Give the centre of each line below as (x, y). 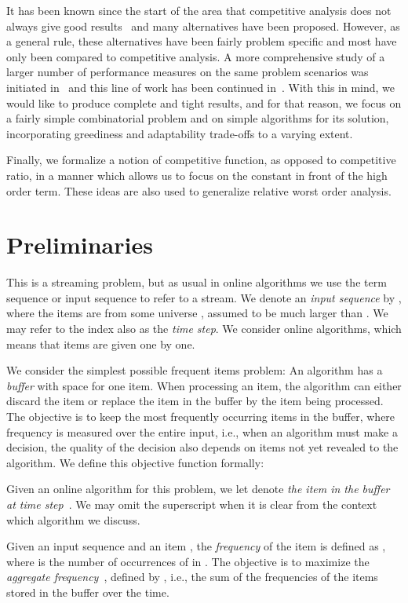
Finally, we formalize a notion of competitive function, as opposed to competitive (201, 160)
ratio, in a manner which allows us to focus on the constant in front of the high (197, 175)
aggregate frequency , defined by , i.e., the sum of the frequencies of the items (192, 577)
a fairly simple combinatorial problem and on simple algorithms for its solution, (198, 118)
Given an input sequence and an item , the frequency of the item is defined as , (196, 546)
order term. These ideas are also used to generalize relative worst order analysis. (199, 190)
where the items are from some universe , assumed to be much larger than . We (197, 313)
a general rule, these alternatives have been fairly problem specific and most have (202, 41)
